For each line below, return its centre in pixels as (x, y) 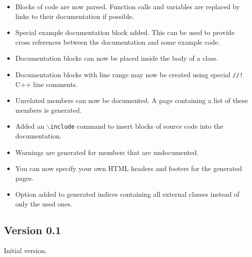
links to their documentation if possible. (75, 16)
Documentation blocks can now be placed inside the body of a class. (117, 58)
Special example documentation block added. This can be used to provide (125, 32)
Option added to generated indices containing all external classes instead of (127, 194)
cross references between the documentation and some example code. (118, 42)
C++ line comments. (46, 84)
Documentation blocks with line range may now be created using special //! (129, 74)
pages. (25, 178)
